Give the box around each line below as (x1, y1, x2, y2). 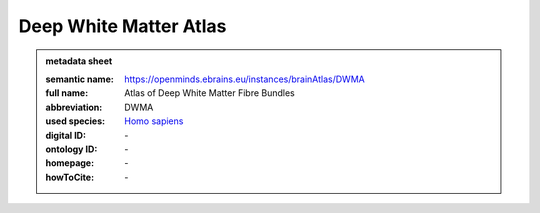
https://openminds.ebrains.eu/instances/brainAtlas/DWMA (124, 73, 365, 85)
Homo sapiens (124, 115, 184, 127)
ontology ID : (45, 143, 98, 155)
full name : (45, 87, 89, 99)
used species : (45, 115, 105, 127)
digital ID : (45, 129, 87, 141)
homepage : (45, 157, 95, 169)
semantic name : (45, 73, 114, 85)
